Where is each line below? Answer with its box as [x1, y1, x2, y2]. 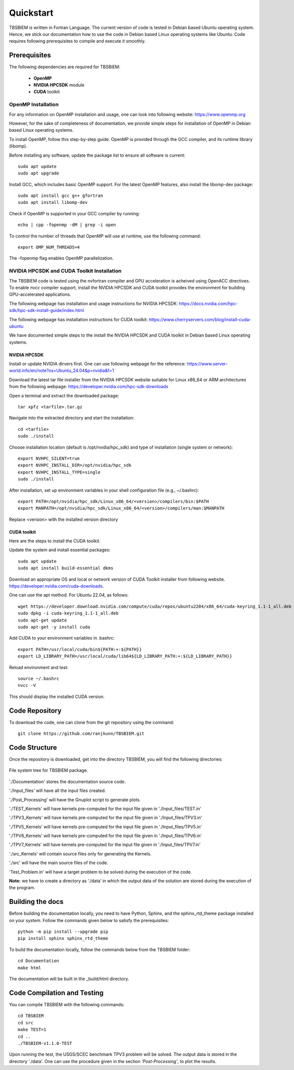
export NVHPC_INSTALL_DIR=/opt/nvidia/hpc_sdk [18, 462, 132, 468]
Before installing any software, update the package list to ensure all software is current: [9, 152, 186, 158]
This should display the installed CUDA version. [9, 693, 105, 700]
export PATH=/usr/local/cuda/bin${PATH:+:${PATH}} [18, 647, 142, 652]
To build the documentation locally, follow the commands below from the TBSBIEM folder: [9, 946, 191, 953]
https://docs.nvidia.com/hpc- [179, 300, 238, 307]
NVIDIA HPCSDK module [33, 82, 85, 88]
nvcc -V [18, 683, 36, 688]
